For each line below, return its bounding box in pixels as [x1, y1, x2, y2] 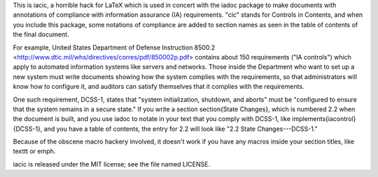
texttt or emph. [13, 147, 56, 155]
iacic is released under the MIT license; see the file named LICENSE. [13, 160, 210, 168]
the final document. [13, 30, 69, 38]
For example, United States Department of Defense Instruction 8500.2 [13, 43, 216, 52]
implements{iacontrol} [291, 115, 356, 123]
